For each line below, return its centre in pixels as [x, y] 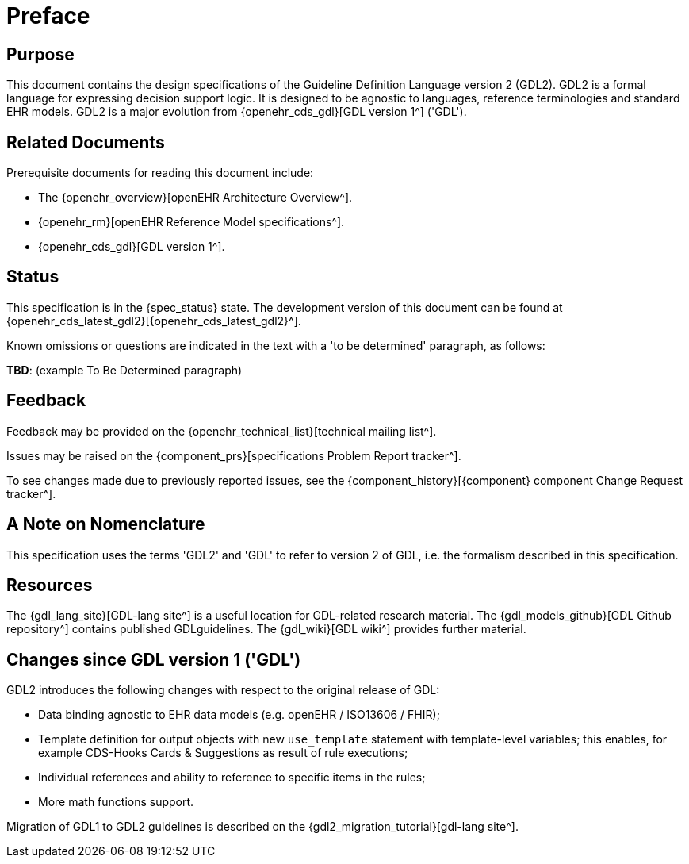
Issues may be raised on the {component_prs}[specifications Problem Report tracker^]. [234, 455]
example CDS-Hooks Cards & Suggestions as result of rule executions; [223, 753]
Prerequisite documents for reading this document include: [160, 173]
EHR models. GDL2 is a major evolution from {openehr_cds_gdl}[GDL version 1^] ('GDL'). [237, 112]
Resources [50, 585]
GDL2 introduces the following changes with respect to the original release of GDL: [223, 690]
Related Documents [86, 142]
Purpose [40, 54]
